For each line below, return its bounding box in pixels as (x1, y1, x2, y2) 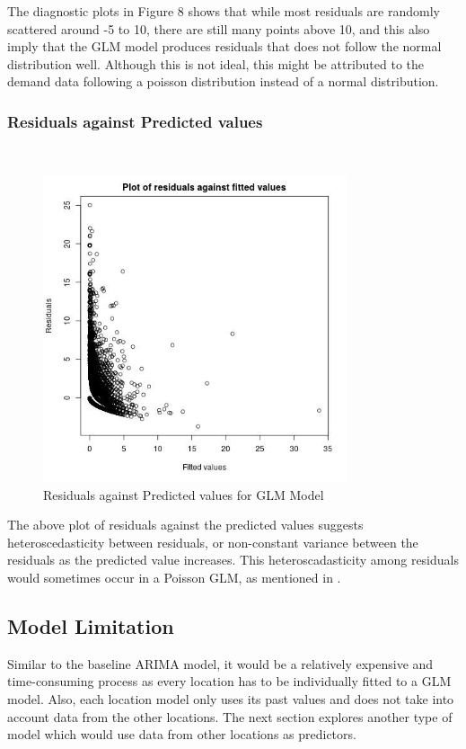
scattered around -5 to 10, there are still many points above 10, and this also (7, 19, 430, 38)
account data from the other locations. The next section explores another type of (7, 707, 453, 726)
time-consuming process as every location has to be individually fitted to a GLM (7, 672, 452, 691)
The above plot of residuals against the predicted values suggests (7, 515, 364, 534)
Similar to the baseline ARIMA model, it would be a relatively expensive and (7, 654, 434, 673)
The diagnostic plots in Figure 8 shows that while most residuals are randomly (7, 2, 440, 20)
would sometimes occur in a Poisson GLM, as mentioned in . (7, 567, 341, 586)
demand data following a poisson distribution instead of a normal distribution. (7, 72, 439, 91)
